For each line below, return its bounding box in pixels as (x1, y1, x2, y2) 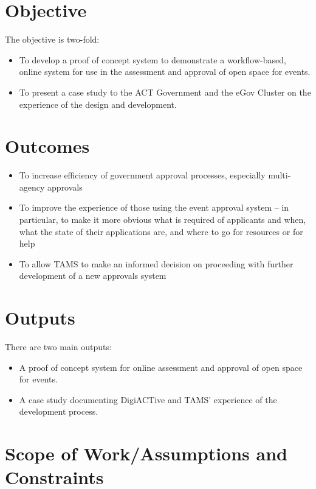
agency (19, 180, 45, 193)
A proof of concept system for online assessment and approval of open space (19, 361, 303, 373)
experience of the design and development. (19, 97, 177, 110)
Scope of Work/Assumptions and (5, 441, 287, 466)
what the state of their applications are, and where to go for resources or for (19, 225, 303, 237)
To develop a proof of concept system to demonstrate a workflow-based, (19, 53, 286, 66)
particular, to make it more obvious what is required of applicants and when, (19, 213, 306, 225)
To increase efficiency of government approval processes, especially (19, 169, 266, 181)
